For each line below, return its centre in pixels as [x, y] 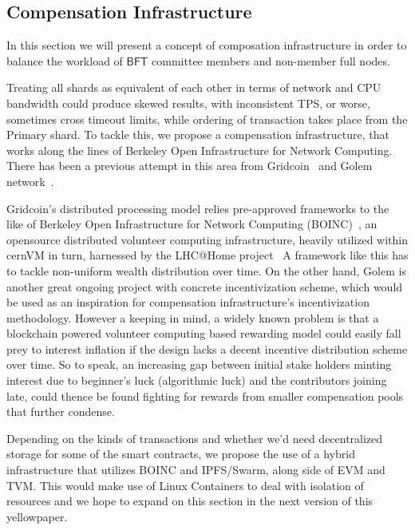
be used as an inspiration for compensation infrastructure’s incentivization [188, 302]
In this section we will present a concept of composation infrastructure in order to [207, 45]
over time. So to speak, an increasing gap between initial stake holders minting [199, 364]
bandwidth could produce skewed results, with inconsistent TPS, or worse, [188, 103]
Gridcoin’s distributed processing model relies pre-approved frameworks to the [198, 208]
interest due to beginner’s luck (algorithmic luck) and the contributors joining [197, 380]
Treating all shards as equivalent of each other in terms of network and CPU [194, 87]
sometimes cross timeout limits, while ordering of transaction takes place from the [207, 119]
